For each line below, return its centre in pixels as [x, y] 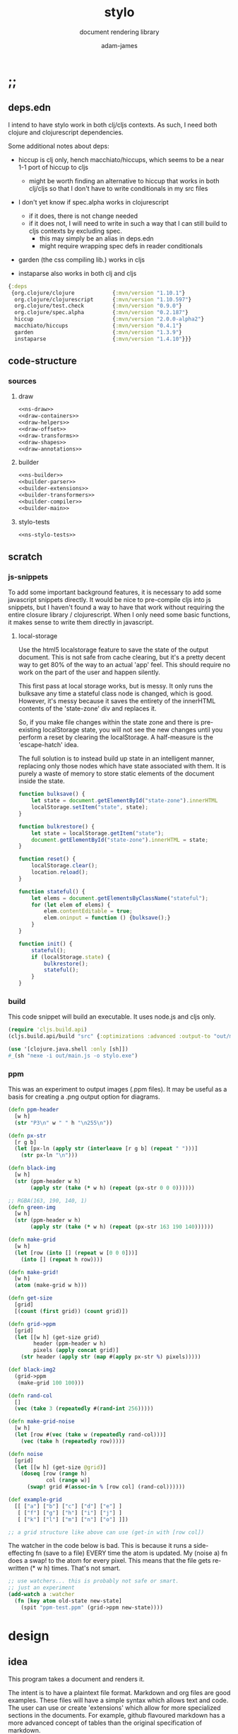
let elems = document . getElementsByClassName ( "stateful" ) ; [120, 898]
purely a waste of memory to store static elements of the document [116, 774]
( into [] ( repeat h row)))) [62, 1259]
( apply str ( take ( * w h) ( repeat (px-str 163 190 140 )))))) [122, 1227]
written [18, 1568]
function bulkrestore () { [56, 826]
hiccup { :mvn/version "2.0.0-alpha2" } [109, 319]
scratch [25, 556]
